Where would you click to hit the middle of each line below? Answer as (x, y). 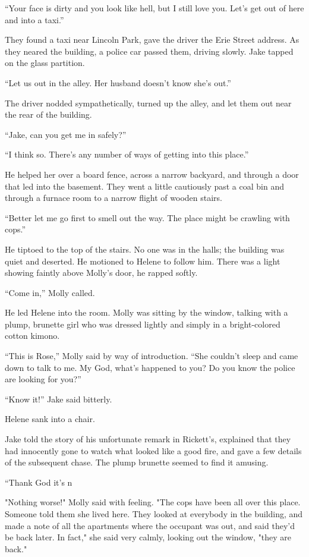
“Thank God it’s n (39, 482)
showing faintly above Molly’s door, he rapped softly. (101, 273)
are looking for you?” (43, 379)
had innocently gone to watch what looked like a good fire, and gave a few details (153, 450)
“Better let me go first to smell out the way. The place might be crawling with (147, 217)
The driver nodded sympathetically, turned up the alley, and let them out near (148, 103)
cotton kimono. (32, 336)
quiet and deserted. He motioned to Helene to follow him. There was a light (143, 261)
